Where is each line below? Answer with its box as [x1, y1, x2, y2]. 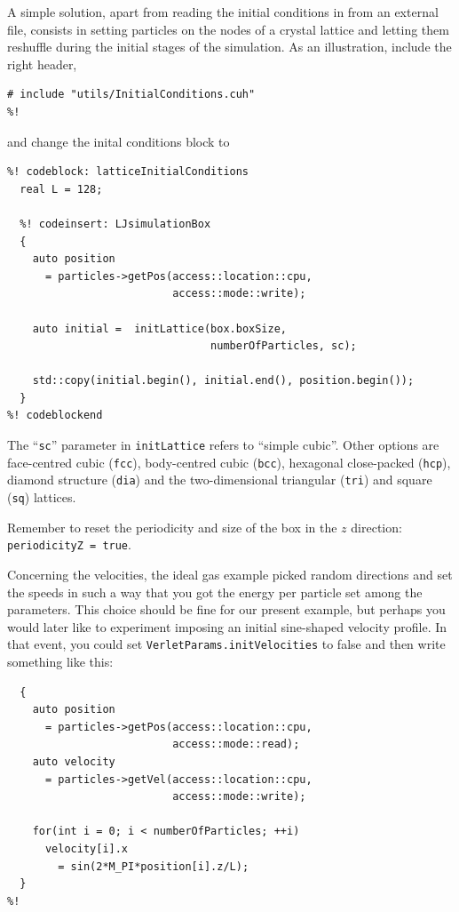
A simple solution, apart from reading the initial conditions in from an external [7, 3, 439, 20]
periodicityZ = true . [7, 535, 131, 554]
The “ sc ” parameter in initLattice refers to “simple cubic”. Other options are [7, 436, 439, 454]
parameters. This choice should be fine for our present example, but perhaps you [7, 600, 446, 619]
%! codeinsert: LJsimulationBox [20, 217, 211, 230]
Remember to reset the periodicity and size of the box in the [7, 517, 337, 536]
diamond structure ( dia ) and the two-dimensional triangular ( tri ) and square [7, 470, 432, 489]
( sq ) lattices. [7, 488, 76, 507]
